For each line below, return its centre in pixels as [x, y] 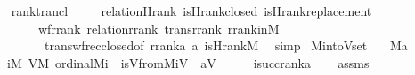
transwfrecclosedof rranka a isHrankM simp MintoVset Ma [226, 45]
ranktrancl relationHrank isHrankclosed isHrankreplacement [191, 11]
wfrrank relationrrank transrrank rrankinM [159, 28]
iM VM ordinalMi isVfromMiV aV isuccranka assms [188, 62]
